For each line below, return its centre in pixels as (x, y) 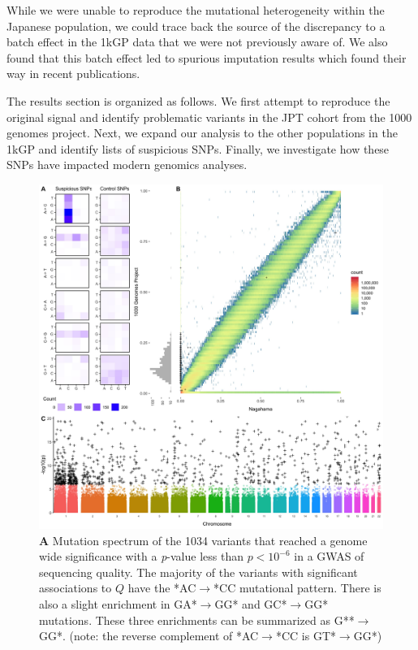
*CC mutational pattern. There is (297, 588)
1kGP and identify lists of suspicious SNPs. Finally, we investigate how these (198, 148)
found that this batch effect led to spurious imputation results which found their (207, 57)
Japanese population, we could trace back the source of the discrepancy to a (196, 26)
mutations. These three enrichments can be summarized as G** (197, 620)
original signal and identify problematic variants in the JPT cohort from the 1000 (209, 117)
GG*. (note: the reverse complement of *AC (149, 636)
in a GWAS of (329, 556)
